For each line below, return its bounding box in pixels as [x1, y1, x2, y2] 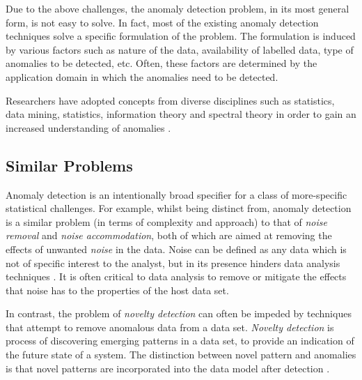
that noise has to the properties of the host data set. [6, 282, 229, 297]
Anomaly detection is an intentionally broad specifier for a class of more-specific [6, 187, 347, 202]
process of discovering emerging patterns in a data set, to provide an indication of [6, 333, 354, 348]
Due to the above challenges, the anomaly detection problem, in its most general [6, 1, 349, 15]
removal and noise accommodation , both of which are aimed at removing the [6, 228, 332, 243]
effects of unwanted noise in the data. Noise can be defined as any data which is [6, 241, 347, 256]
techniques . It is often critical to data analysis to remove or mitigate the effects [6, 269, 347, 284]
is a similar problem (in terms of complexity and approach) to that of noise [6, 214, 327, 229]
